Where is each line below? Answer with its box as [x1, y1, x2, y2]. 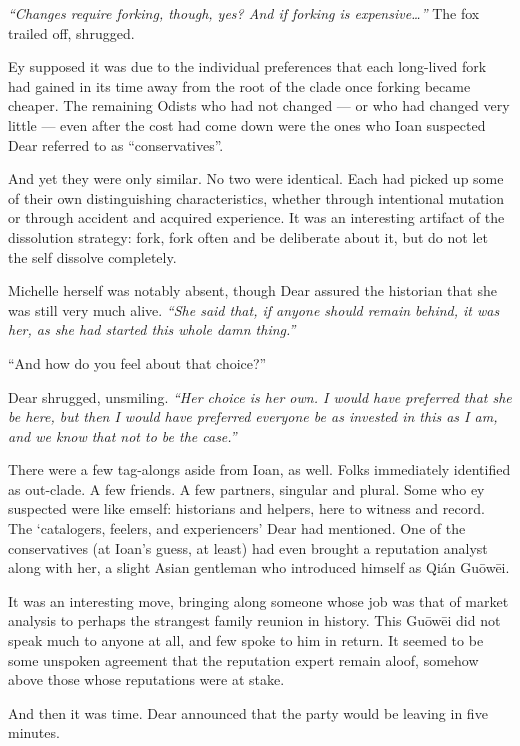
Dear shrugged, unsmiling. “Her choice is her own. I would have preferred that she [8, 386, 512, 407]
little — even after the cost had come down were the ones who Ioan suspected [8, 114, 486, 135]
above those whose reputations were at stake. [8, 669, 285, 690]
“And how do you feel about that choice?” [8, 352, 267, 373]
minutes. [8, 722, 60, 743]
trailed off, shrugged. [8, 22, 135, 43]
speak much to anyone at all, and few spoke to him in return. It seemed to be [8, 630, 484, 651]
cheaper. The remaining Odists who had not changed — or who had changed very [8, 95, 510, 116]
